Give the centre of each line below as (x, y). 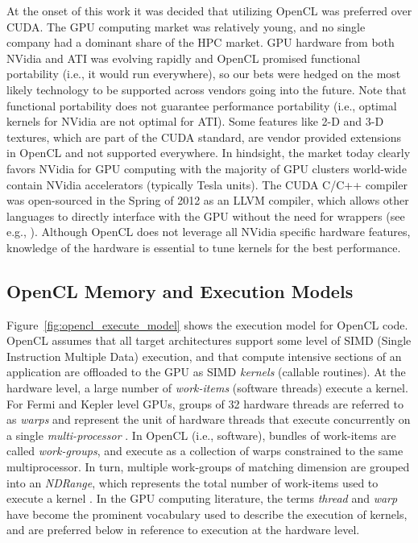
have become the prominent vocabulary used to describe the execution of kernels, (207, 514)
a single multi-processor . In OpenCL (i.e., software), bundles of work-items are (201, 435)
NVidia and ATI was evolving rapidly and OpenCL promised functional (184, 58)
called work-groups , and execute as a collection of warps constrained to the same (205, 451)
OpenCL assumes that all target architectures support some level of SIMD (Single (209, 340)
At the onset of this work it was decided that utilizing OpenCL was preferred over (209, 10)
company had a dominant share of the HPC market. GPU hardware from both (201, 42)
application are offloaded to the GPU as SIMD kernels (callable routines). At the (206, 372)
